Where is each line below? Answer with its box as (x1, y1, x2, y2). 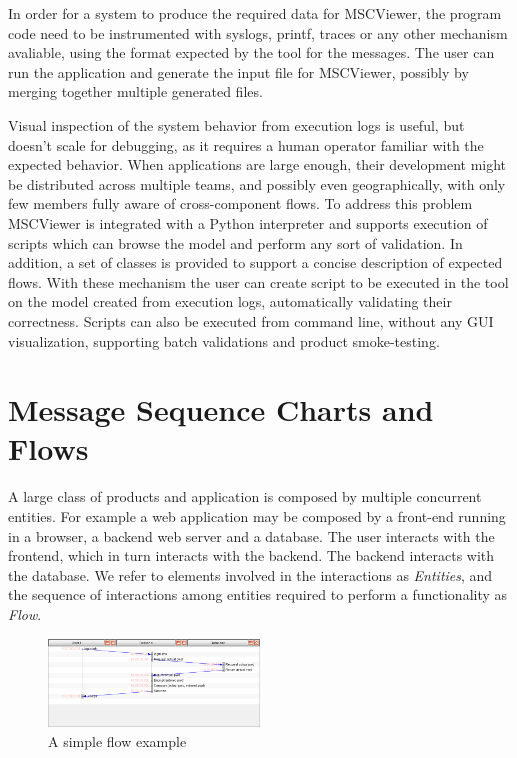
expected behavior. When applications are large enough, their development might (8, 154, 507, 175)
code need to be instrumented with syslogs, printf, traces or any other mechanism (8, 22, 508, 43)
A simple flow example (48, 730, 187, 751)
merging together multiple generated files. (8, 81, 263, 102)
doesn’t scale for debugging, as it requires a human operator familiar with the (8, 134, 484, 155)
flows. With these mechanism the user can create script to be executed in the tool (8, 271, 509, 292)
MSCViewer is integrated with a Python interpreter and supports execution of (8, 212, 488, 233)
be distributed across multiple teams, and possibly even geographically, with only (8, 173, 506, 194)
